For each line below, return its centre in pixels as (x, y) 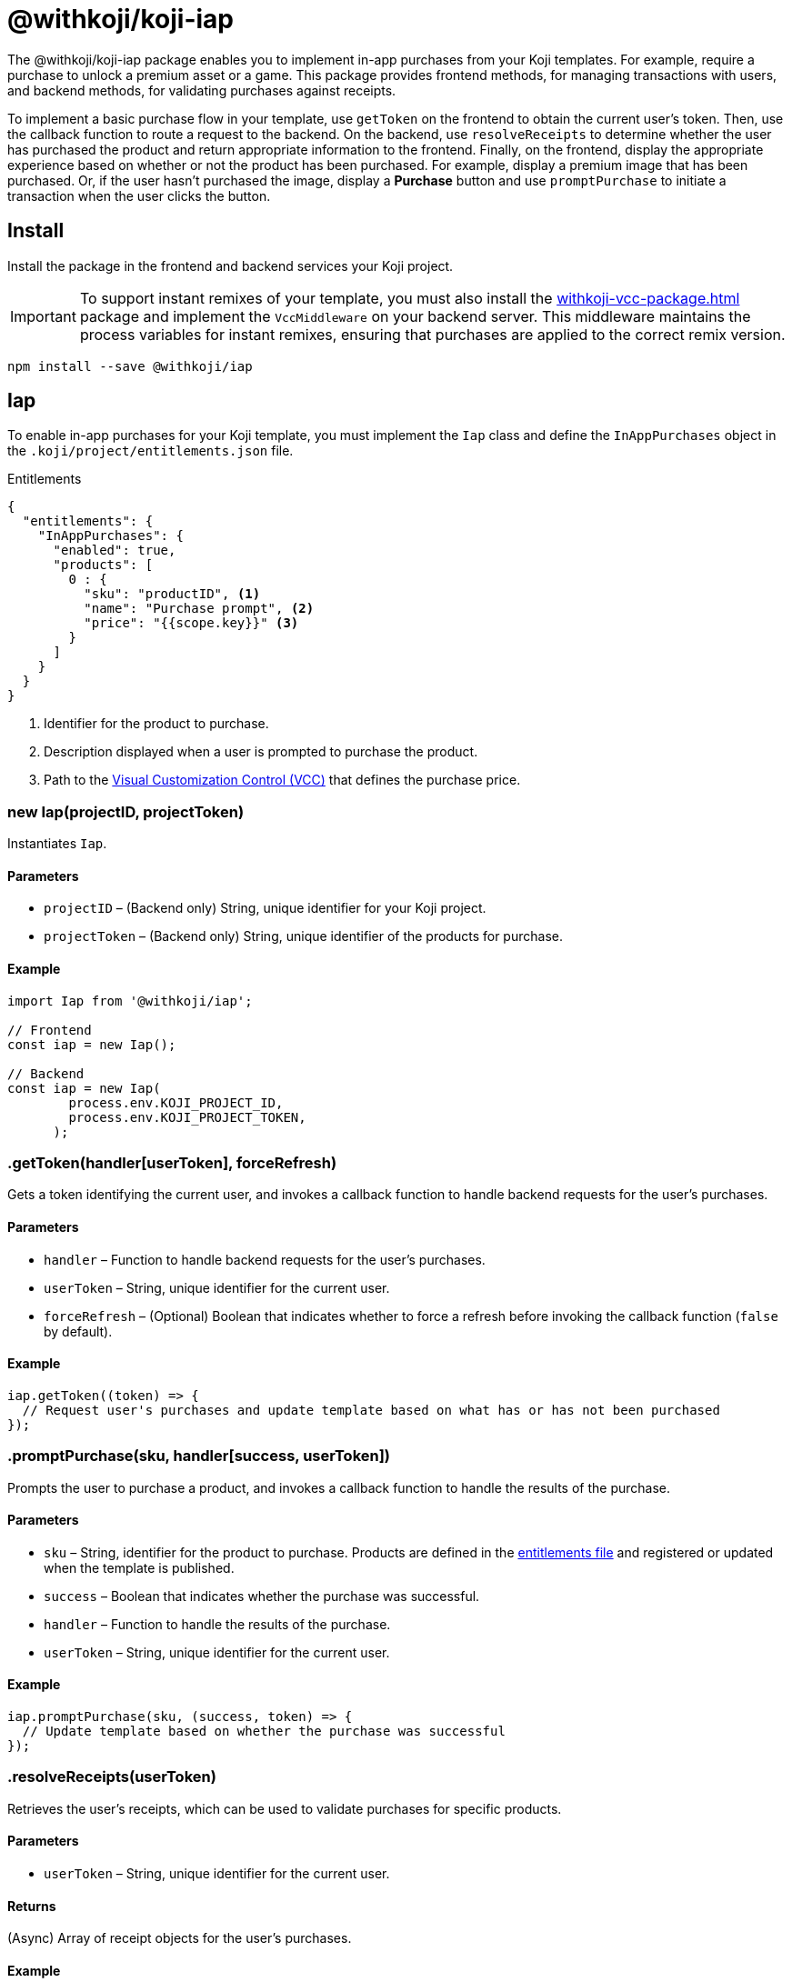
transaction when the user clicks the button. (139, 195)
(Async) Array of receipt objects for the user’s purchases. (180, 1938)
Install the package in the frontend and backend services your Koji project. (231, 265)
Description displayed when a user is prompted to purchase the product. (261, 752)
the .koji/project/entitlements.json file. (150, 451)
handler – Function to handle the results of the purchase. (217, 1624)
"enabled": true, (115, 551)
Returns (32, 1906)
